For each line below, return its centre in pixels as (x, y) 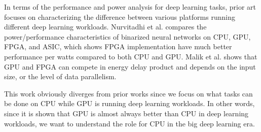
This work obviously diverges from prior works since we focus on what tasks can (128, 93)
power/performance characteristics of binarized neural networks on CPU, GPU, (127, 36)
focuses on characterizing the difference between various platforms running (120, 16)
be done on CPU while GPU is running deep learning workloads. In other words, (129, 103)
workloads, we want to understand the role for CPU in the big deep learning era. (129, 123)
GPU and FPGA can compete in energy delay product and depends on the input (130, 66)
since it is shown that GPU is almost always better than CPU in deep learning (126, 113)
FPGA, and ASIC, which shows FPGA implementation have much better (118, 46)
